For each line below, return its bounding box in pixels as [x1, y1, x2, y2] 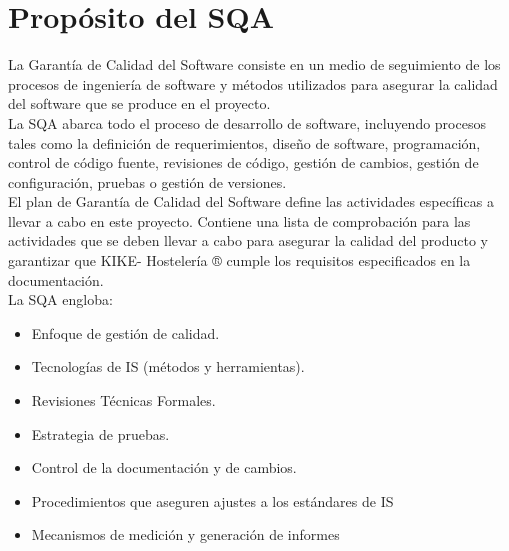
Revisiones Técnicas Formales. [31, 390, 216, 411]
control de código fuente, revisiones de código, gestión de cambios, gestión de [8, 152, 479, 173]
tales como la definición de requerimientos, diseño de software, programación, [8, 132, 481, 153]
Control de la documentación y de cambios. [31, 457, 297, 478]
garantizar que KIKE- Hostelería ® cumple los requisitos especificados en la [8, 250, 471, 271]
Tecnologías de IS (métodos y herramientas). [31, 356, 305, 377]
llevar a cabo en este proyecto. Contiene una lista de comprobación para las [8, 210, 471, 231]
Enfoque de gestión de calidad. [31, 322, 220, 343]
